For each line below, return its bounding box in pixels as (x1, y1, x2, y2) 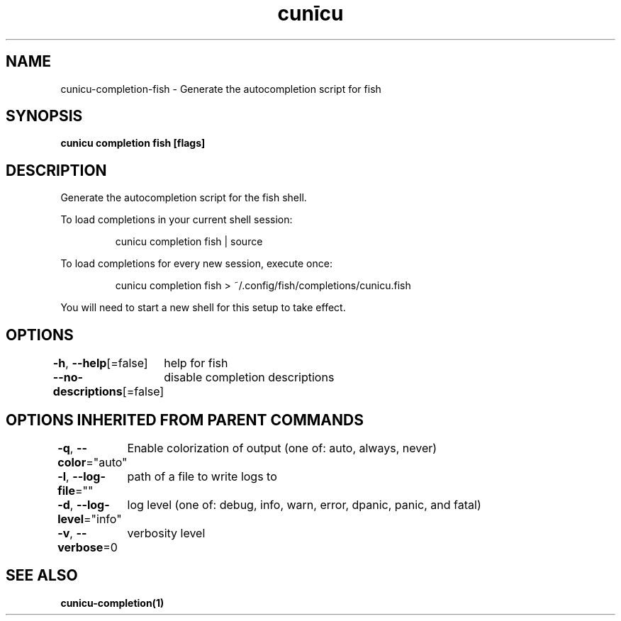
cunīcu (277, 1, 344, 26)
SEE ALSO (6, 566, 78, 585)
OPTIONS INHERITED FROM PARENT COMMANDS (6, 410, 364, 429)
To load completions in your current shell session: (60, 213, 293, 226)
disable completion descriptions (164, 370, 335, 385)
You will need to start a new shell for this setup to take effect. (60, 301, 346, 314)
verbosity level (127, 525, 206, 540)
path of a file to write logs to (127, 469, 277, 483)
